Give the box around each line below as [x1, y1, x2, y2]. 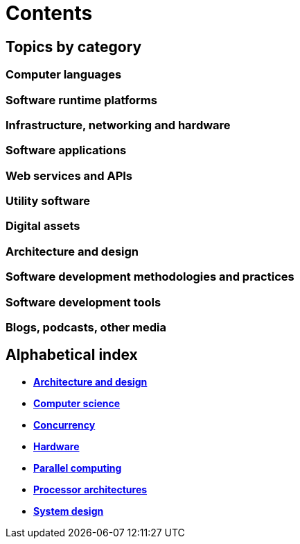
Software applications [6, 143, 127, 158]
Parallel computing [33, 461, 122, 474]
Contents [6, 1, 93, 25]
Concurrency [33, 418, 96, 431]
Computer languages [6, 67, 122, 82]
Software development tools [6, 295, 161, 309]
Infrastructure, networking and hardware [6, 117, 231, 132]
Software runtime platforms [6, 92, 157, 107]
